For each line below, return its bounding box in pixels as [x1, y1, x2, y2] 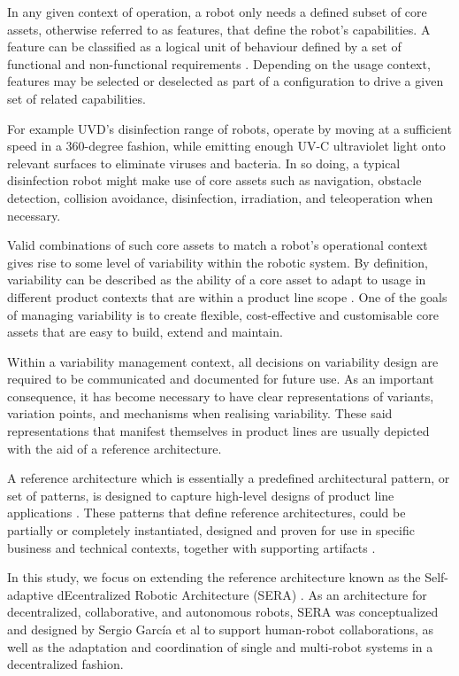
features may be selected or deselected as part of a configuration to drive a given [7, 72, 444, 90]
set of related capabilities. [7, 89, 146, 107]
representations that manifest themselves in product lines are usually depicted [7, 422, 430, 440]
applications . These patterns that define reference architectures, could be [7, 503, 406, 522]
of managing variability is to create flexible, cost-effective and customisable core [7, 305, 440, 323]
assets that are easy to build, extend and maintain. [7, 322, 283, 341]
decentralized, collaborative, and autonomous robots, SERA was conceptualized [7, 602, 439, 621]
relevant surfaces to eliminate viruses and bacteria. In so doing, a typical [7, 153, 401, 172]
